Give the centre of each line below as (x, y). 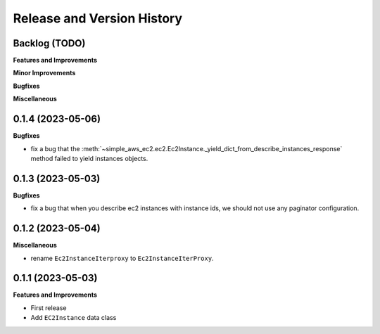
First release (49, 308)
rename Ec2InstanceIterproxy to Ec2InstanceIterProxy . (122, 258)
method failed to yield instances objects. (89, 158)
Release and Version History (98, 18)
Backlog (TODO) (49, 43)
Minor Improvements (44, 73)
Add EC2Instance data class (74, 318)
